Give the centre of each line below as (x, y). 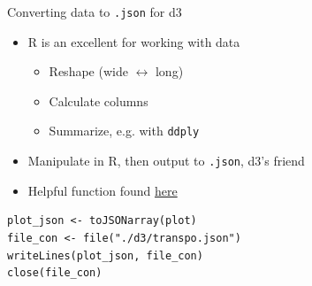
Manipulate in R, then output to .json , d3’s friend (166, 161)
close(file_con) (55, 273)
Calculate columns (99, 100)
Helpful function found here (103, 190)
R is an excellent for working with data (134, 41)
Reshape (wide (88, 71)
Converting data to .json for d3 (95, 12)
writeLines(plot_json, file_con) (105, 255)
